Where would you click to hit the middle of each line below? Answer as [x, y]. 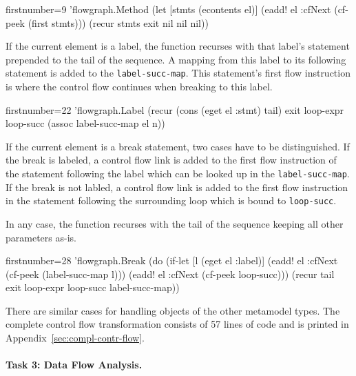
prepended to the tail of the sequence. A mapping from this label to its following [176, 59]
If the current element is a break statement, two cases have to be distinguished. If [178, 146]
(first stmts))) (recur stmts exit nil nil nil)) [118, 22]
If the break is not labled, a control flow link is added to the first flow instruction [177, 187]
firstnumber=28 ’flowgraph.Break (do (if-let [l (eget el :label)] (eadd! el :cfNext [172, 260]
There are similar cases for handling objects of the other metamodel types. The [173, 310]
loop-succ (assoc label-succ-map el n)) [85, 123]
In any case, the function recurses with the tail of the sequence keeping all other [175, 223]
